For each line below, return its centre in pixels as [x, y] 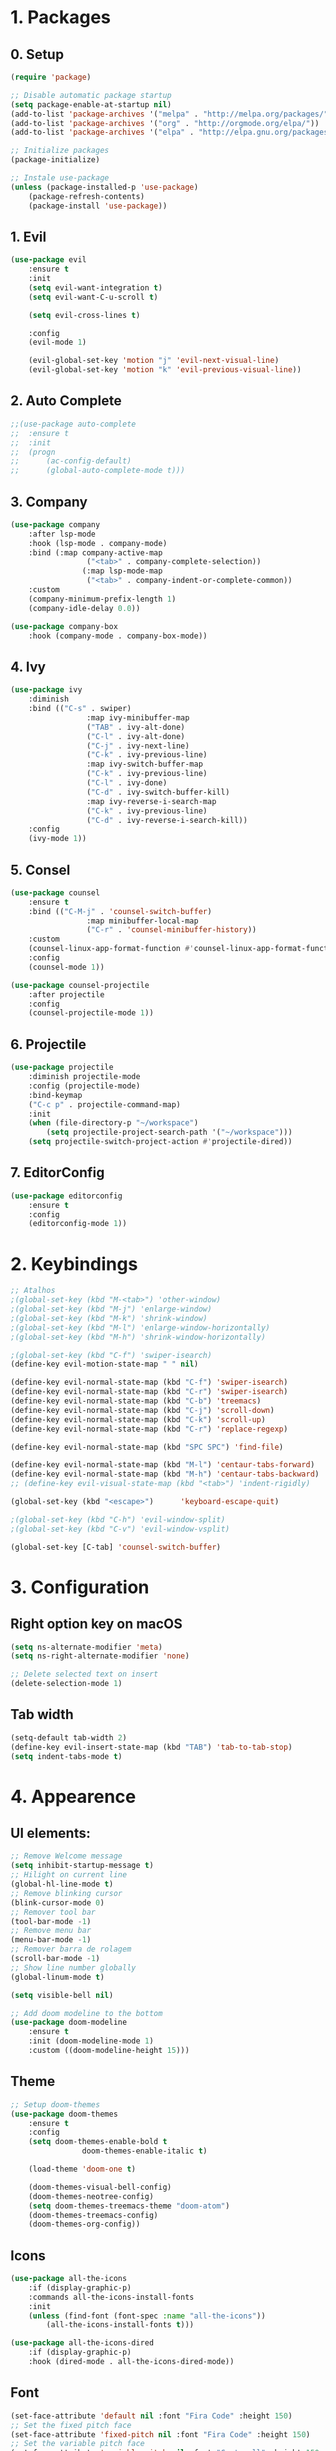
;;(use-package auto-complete [73, 424]
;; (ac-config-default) [71, 461]
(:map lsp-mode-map [122, 571]
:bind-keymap [55, 1095]
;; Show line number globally [73, 1967]
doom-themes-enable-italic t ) [144, 2151]
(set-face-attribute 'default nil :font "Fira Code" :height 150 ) [151, 2416]
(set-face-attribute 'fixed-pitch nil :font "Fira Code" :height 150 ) [160, 2434]
